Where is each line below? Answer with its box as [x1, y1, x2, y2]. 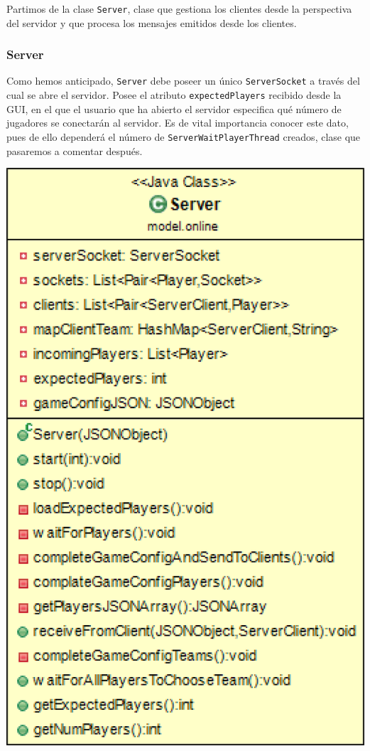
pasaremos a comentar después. [6, 143, 143, 158]
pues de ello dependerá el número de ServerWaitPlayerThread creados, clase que [6, 129, 361, 144]
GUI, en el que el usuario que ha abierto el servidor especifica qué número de [6, 101, 342, 116]
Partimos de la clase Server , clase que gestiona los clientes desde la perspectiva [6, 1, 352, 16]
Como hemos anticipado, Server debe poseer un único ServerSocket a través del [6, 73, 360, 88]
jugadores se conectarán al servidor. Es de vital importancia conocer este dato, [6, 115, 349, 130]
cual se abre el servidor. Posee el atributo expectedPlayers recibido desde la [6, 87, 342, 102]
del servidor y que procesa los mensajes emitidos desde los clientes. [6, 15, 297, 30]
